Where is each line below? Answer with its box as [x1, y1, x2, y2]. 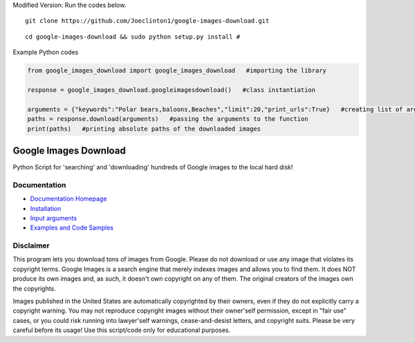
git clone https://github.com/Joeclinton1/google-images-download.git [25, 17, 270, 25]
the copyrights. [12, 284, 57, 293]
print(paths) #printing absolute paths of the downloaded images [27, 124, 261, 133]
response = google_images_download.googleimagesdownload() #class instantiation [27, 86, 316, 93]
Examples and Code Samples [30, 223, 114, 232]
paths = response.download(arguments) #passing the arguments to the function [27, 115, 308, 123]
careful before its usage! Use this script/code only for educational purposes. [12, 326, 231, 335]
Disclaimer [12, 241, 50, 250]
